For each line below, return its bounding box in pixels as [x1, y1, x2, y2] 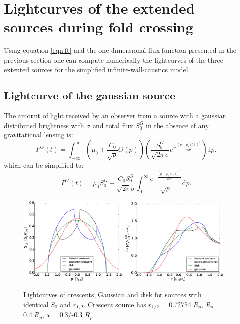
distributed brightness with [4, 120, 84, 130]
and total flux [92, 120, 133, 130]
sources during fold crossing [4, 17, 193, 37]
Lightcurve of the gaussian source [4, 88, 176, 103]
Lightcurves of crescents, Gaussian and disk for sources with [23, 290, 202, 300]
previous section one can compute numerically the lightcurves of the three [4, 54, 223, 65]
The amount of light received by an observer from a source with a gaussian [4, 111, 226, 121]
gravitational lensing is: [4, 130, 73, 140]
